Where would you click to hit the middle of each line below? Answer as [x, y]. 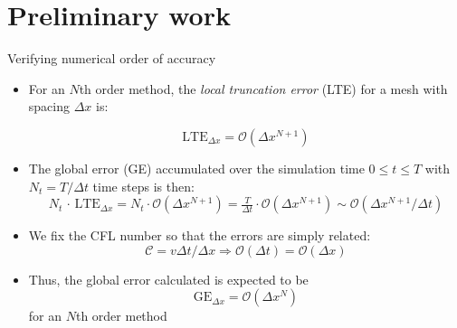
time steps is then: [143, 186]
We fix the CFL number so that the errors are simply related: [200, 235]
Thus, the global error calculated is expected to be [168, 279]
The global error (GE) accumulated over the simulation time [196, 168]
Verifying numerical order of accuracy [112, 58]
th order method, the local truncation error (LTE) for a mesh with [263, 88]
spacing [49, 106]
